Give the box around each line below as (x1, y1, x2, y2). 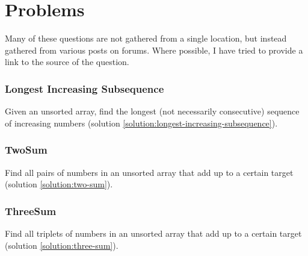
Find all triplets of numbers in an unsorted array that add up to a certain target (5, 226, 302, 239)
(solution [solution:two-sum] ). (5, 178, 113, 190)
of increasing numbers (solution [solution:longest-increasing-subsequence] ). (5, 116, 278, 129)
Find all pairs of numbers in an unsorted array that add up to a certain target (5, 166, 294, 178)
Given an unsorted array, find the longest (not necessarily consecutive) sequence (5, 105, 300, 117)
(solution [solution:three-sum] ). (5, 239, 119, 251)
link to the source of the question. (5, 55, 129, 68)
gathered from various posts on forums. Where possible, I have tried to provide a (5, 43, 303, 56)
